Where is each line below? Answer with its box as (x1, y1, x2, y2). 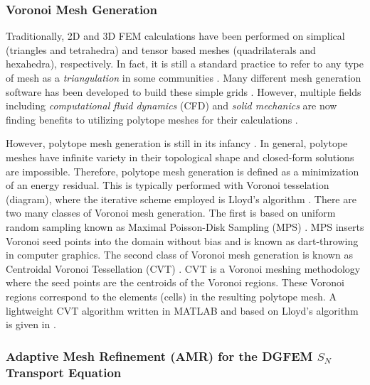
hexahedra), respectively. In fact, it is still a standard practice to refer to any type (6, 56, 364, 71)
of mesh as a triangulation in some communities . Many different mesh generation (6, 70, 361, 85)
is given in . (6, 317, 56, 332)
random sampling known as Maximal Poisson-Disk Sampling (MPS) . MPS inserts (6, 219, 364, 234)
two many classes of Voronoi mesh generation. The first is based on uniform (6, 205, 336, 220)
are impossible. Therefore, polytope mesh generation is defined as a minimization (6, 163, 359, 178)
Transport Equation (6, 363, 122, 381)
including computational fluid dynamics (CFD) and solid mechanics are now (6, 98, 337, 113)
